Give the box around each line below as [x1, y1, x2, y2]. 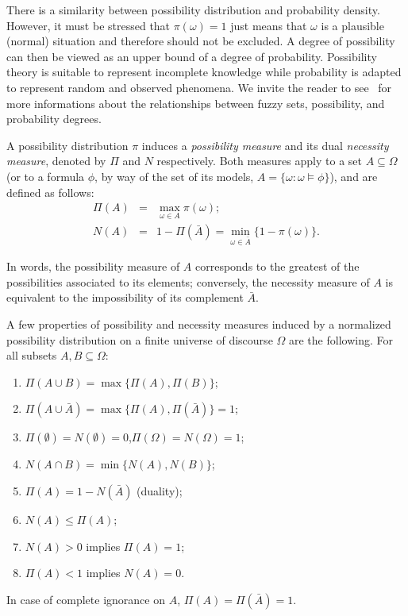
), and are [329, 167, 378, 184]
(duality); [137, 482, 183, 499]
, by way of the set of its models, [94, 167, 254, 184]
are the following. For [288, 331, 393, 348]
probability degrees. [6, 110, 102, 127]
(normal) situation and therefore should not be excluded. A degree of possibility [6, 33, 395, 49]
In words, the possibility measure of [6, 258, 180, 275]
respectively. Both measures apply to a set [156, 152, 362, 169]
